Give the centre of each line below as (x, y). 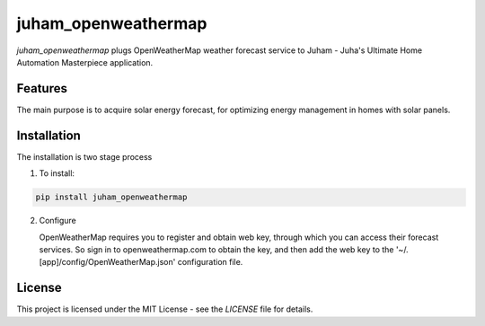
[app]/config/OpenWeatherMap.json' (107, 262)
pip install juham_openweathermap (111, 197)
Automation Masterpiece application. (85, 62)
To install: (57, 173)
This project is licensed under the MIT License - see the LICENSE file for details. (165, 309)
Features (42, 88)
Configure (57, 221)
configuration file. (210, 262)
